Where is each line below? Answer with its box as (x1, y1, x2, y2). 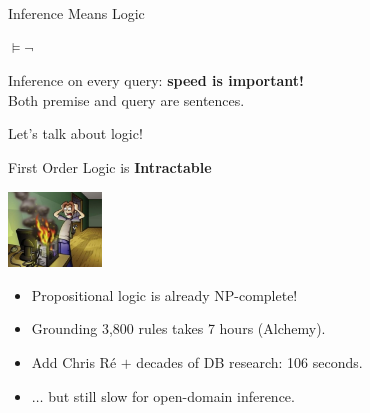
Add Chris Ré (31, 351, 117, 372)
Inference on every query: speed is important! (8, 70, 304, 91)
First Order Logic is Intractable (8, 156, 212, 177)
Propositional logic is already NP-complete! (31, 284, 298, 305)
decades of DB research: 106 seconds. (136, 351, 363, 372)
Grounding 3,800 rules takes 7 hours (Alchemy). (31, 318, 326, 339)
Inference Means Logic (8, 3, 145, 23)
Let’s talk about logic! (8, 123, 143, 144)
